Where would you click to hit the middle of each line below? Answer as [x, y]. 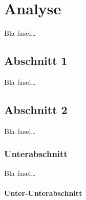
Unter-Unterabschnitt [43, 193]
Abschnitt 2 [36, 109]
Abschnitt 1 [36, 61]
